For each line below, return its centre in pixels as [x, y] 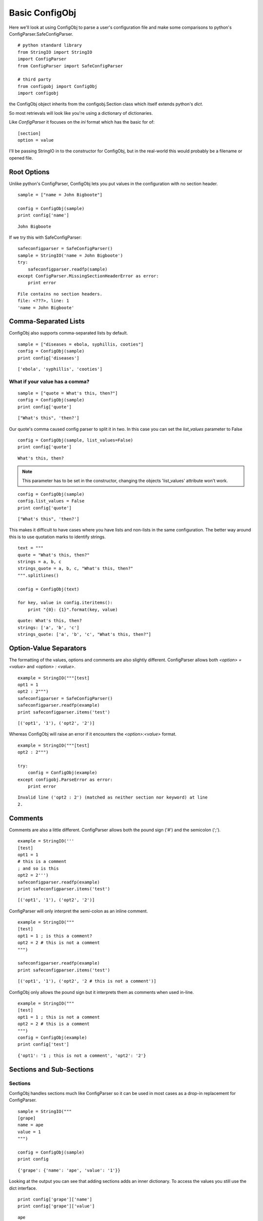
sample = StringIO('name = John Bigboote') [70, 255]
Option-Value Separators [48, 648]
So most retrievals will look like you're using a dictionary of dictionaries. [81, 113]
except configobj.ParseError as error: [65, 779]
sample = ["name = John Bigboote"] [60, 195]
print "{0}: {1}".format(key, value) [73, 610]
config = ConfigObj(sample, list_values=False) [75, 440]
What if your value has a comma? [49, 381]
